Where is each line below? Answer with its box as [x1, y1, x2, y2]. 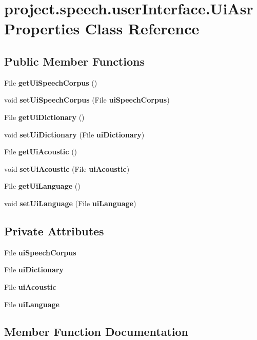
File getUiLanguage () [4, 181, 81, 191]
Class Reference [85, 18, 200, 39]
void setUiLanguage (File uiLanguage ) [4, 197, 136, 208]
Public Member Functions [4, 53, 145, 69]
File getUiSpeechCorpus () [4, 77, 97, 88]
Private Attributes [4, 223, 104, 238]
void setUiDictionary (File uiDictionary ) [4, 129, 145, 139]
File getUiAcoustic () [4, 146, 77, 157]
